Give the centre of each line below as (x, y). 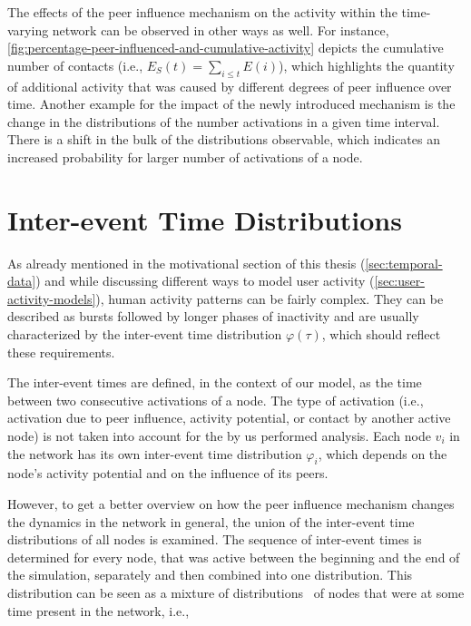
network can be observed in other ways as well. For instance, (221, 29)
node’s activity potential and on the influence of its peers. (168, 473)
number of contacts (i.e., (75, 65)
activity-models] (52, 298)
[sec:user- (399, 281)
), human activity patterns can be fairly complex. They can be (270, 298)
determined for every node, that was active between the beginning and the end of (234, 557)
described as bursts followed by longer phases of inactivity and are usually (213, 316)
